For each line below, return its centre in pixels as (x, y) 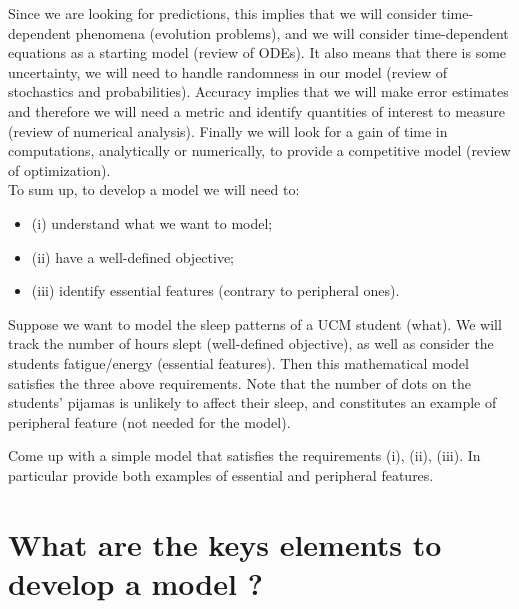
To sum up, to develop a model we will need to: (154, 189)
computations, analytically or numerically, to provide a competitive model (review (259, 150)
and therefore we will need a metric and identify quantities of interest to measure (257, 110)
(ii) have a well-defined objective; (133, 256)
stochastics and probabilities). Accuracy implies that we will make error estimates (258, 91)
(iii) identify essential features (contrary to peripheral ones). (215, 290)
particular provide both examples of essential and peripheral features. (221, 474)
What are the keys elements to (225, 543)
